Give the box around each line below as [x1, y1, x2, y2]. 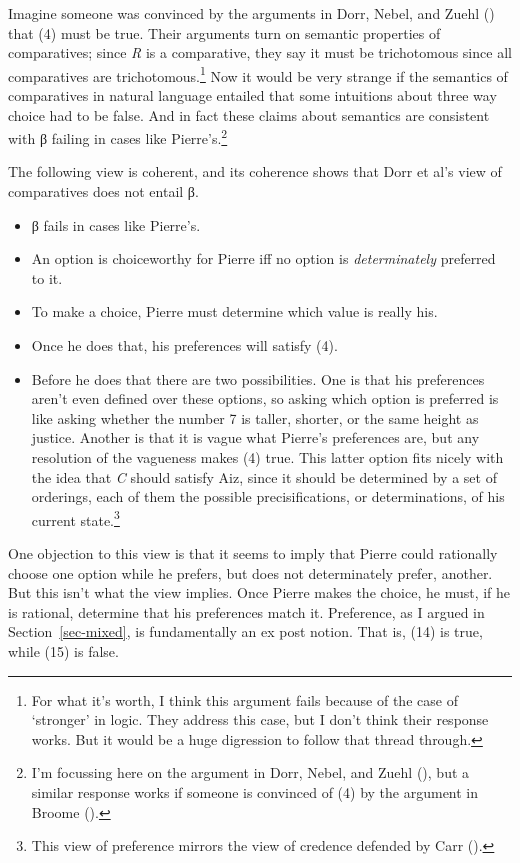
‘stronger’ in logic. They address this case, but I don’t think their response [31, 709, 489, 730]
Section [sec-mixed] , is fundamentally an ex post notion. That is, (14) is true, [8, 621, 483, 642]
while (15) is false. [8, 641, 119, 661]
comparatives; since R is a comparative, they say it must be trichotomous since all [8, 42, 512, 63]
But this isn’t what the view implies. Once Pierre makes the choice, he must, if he [8, 582, 511, 603]
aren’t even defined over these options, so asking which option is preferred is [31, 388, 499, 409]
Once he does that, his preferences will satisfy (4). [31, 335, 338, 356]
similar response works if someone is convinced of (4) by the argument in [31, 781, 479, 802]
